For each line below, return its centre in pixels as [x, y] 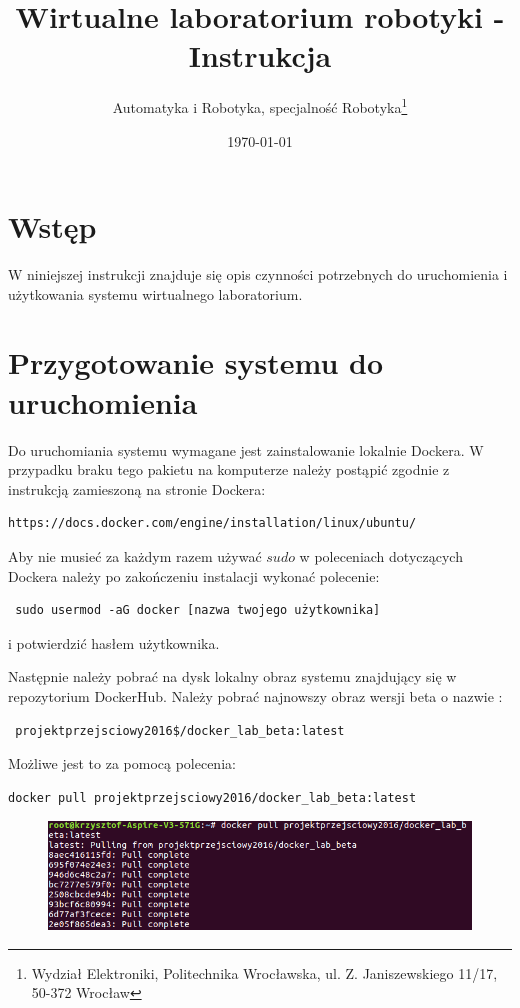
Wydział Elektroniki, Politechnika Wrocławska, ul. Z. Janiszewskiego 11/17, [264, 972]
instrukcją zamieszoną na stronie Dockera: [137, 488]
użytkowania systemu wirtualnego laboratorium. [155, 293]
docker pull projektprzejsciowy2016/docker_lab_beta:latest [212, 797]
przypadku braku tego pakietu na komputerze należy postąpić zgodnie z [229, 469]
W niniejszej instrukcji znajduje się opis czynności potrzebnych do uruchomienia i [258, 274]
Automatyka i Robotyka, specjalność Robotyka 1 [260, 105]
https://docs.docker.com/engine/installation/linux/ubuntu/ [212, 523]
